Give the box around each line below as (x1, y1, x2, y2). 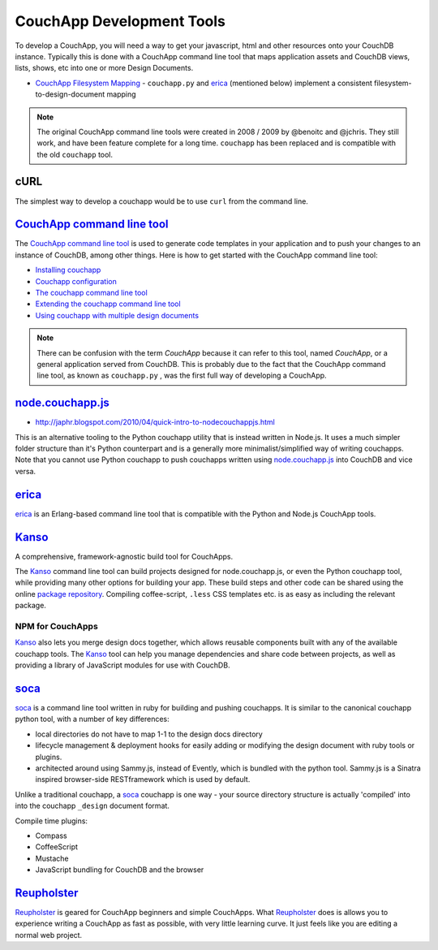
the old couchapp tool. (36, 149, 114, 159)
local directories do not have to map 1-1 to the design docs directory (35, 729, 263, 739)
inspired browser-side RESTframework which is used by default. (35, 775, 251, 784)
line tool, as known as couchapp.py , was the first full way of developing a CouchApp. (36, 370, 328, 381)
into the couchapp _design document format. (15, 801, 170, 811)
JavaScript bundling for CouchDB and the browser (35, 865, 204, 874)
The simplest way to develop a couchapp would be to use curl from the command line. (15, 196, 308, 206)
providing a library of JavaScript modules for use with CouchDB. (15, 660, 230, 670)
